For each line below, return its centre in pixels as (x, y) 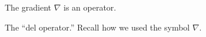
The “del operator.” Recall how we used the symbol (97, 27)
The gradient (28, 7)
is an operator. (90, 7)
